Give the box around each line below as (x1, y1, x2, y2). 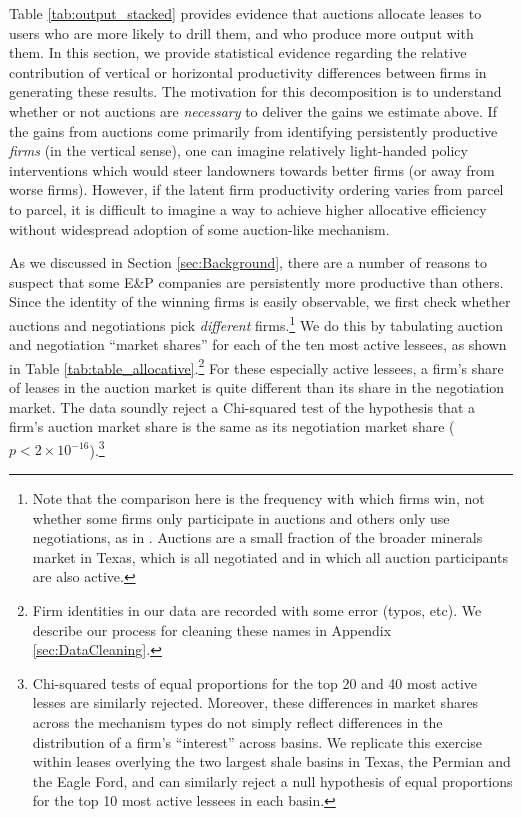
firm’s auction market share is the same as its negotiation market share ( (9, 416, 455, 437)
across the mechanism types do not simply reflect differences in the (32, 711, 443, 732)
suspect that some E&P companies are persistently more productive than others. (9, 271, 504, 292)
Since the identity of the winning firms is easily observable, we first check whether (9, 291, 511, 312)
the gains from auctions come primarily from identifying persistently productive (9, 120, 498, 141)
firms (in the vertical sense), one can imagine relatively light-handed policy (9, 140, 468, 161)
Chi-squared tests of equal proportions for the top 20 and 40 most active (32, 672, 478, 693)
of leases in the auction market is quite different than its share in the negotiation (9, 377, 505, 397)
